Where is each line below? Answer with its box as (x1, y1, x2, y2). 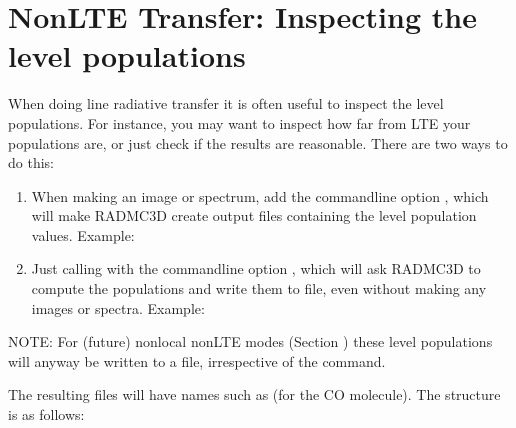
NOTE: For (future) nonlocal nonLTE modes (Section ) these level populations (8, 331, 493, 352)
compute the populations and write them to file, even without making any (31, 278, 487, 299)
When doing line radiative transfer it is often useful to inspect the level (8, 93, 444, 114)
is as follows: (8, 404, 85, 425)
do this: (8, 152, 54, 173)
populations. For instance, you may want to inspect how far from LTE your (8, 112, 471, 133)
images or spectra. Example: (31, 297, 205, 318)
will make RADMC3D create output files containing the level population (31, 205, 477, 226)
